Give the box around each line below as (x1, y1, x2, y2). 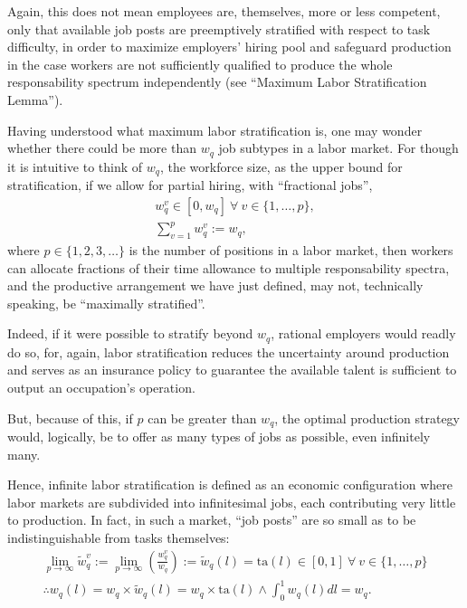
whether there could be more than (7, 138, 196, 157)
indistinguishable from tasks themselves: (7, 528, 230, 547)
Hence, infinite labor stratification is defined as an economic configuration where (7, 475, 453, 494)
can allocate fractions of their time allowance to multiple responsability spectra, (7, 258, 450, 277)
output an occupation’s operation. (7, 378, 195, 397)
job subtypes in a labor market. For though (218, 138, 459, 157)
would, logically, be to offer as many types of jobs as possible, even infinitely (7, 427, 431, 446)
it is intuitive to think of (7, 157, 143, 176)
